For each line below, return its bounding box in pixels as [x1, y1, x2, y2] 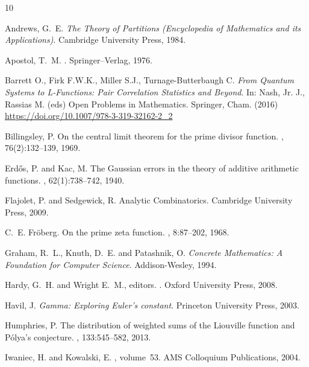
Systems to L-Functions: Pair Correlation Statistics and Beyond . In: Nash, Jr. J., [5, 85, 305, 98]
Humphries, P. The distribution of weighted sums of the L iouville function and [5, 319, 295, 331]
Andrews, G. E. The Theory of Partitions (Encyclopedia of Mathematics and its [5, 21, 301, 34]
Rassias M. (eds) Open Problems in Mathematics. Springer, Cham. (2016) [5, 97, 278, 110]
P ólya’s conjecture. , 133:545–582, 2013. [5, 330, 151, 343]
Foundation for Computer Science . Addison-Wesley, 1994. [5, 258, 217, 270]
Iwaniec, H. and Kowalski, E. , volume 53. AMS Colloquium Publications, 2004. [5, 351, 301, 363]
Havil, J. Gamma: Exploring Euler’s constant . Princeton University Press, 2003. [5, 298, 299, 311]
